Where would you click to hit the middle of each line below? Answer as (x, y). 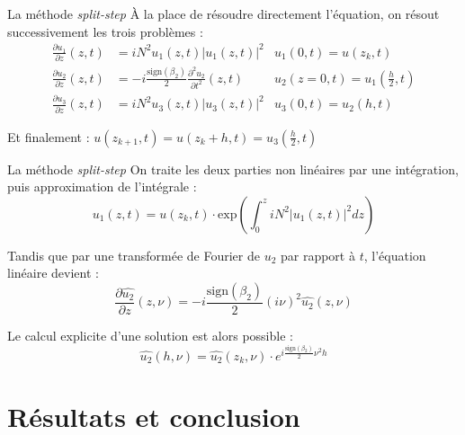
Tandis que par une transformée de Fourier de (134, 255)
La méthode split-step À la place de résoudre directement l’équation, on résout (224, 13)
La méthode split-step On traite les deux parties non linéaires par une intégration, (233, 169)
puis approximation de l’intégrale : (102, 186)
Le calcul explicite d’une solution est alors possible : (150, 335)
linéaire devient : (53, 273)
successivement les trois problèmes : (105, 31)
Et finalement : (49, 136)
